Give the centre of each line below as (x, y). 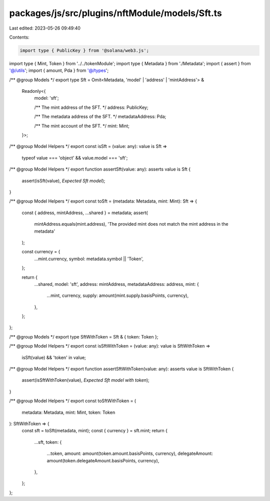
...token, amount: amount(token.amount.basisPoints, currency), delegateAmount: (130, 453)
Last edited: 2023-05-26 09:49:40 (45, 28)
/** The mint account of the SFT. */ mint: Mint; (82, 126)
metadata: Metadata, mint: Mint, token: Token (68, 412)
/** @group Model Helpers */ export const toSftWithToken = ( (73, 401)
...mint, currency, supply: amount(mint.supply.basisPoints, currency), (118, 295)
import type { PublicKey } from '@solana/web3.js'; (84, 50)
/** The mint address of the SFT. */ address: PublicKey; (91, 107)
